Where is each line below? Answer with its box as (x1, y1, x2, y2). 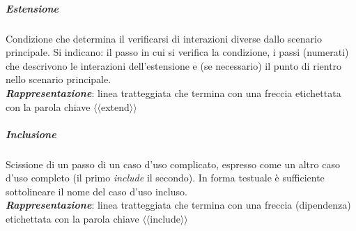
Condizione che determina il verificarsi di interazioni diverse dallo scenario (6, 31, 322, 45)
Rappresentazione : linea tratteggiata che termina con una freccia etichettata (6, 85, 341, 100)
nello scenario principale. (6, 72, 111, 87)
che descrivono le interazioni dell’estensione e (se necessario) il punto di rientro (6, 58, 342, 73)
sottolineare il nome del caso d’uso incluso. (6, 184, 187, 198)
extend (100, 99, 130, 114)
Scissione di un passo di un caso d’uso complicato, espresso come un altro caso (6, 156, 340, 171)
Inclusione (6, 126, 56, 141)
